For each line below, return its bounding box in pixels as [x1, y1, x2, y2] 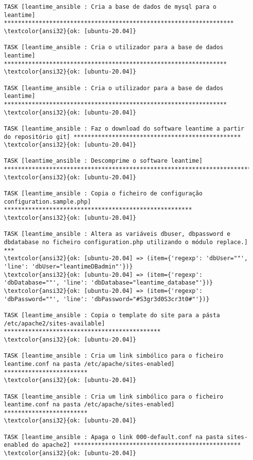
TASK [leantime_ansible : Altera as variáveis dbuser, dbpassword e [4, 230, 231, 238]
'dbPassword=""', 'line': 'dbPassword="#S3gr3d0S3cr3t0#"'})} [4, 295, 210, 303]
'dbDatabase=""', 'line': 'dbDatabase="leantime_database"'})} [4, 279, 213, 287]
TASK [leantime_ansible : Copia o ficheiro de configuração [4, 190, 203, 197]
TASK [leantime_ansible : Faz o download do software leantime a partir [4, 125, 244, 132]
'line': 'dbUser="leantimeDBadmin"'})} [4, 263, 133, 270]
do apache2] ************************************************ [32, 441, 241, 449]
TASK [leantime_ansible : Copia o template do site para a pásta [4, 311, 220, 319]
